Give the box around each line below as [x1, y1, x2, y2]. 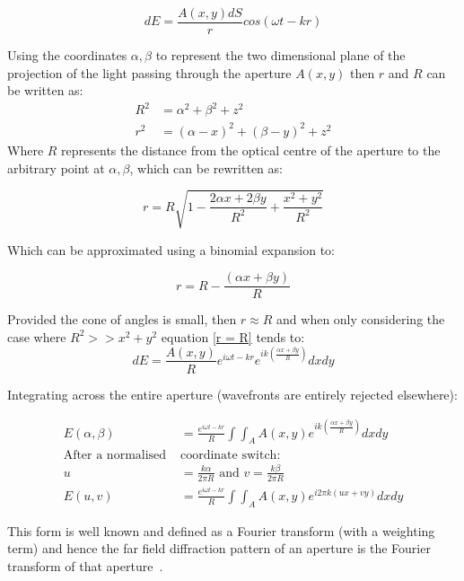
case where [7, 327, 66, 346]
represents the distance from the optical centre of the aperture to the [61, 140, 441, 159]
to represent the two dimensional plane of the [155, 46, 406, 65]
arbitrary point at [7, 158, 105, 177]
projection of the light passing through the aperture [7, 63, 292, 82]
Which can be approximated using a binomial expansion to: [7, 240, 336, 259]
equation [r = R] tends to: [161, 327, 305, 346]
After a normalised [63, 448, 167, 462]
